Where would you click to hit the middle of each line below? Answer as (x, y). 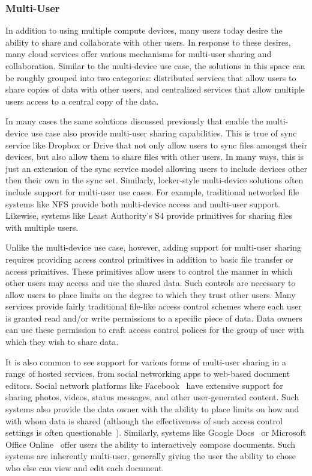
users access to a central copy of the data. (82, 101)
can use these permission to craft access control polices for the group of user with (155, 330)
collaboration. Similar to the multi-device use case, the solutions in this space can (155, 66)
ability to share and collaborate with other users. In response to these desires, (148, 42)
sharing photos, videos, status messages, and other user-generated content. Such (152, 397)
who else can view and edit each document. (85, 468)
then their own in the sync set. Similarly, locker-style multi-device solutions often (154, 180)
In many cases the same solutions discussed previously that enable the (134, 121)
